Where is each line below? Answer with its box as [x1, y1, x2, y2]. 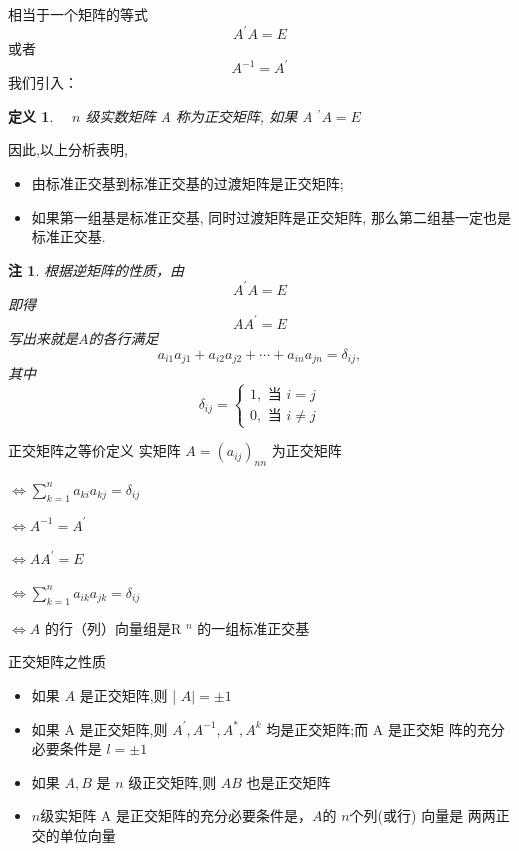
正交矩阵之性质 [8, 651, 106, 672]
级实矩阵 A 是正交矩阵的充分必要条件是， [40, 805, 313, 826]
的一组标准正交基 [197, 617, 310, 638]
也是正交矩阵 [246, 771, 331, 792]
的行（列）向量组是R [44, 617, 182, 638]
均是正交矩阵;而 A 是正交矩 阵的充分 [266, 718, 505, 739]
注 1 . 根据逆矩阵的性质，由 [8, 259, 184, 280]
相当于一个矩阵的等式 [8, 4, 148, 24]
